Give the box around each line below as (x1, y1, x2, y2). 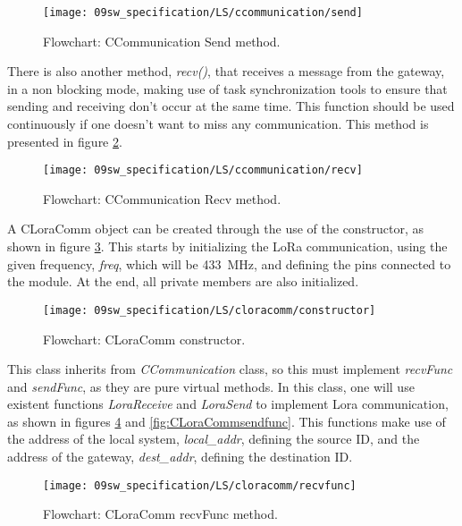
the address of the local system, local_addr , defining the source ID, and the (7, 429, 420, 448)
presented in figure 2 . (7, 131, 122, 150)
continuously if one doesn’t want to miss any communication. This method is (7, 115, 429, 133)
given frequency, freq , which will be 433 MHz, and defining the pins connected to (7, 254, 451, 273)
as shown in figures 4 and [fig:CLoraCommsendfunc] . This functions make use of (7, 411, 446, 430)
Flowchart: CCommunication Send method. (43, 31, 281, 50)
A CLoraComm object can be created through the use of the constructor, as (7, 219, 424, 238)
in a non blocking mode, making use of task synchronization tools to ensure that (7, 79, 448, 98)
